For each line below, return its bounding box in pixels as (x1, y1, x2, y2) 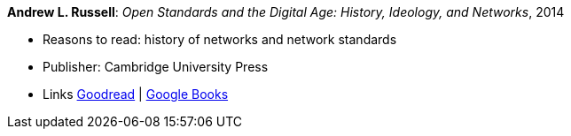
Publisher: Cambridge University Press (43, 59, 269, 74)
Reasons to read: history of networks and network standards (43, 32, 397, 47)
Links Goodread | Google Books (43, 87, 229, 102)
